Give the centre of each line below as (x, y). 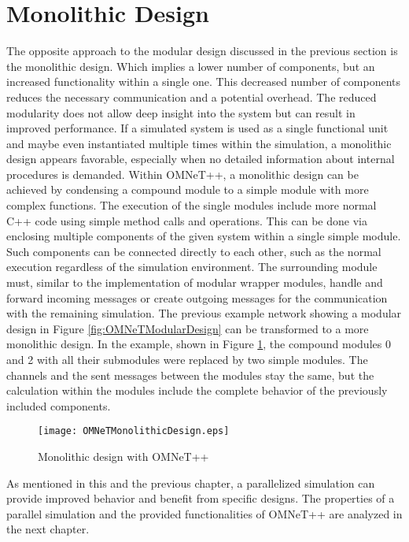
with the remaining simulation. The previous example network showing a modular (204, 313)
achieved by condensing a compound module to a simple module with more (188, 189)
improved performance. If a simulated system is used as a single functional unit (197, 128)
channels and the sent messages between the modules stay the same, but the (190, 375)
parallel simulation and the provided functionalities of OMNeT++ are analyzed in (204, 513)
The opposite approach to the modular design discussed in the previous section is (202, 51)
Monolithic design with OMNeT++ (123, 457)
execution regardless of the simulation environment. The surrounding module (192, 267)
